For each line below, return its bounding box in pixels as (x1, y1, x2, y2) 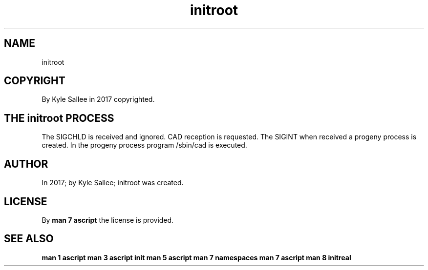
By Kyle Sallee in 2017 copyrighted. (42, 95, 155, 104)
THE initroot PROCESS (4, 112, 114, 124)
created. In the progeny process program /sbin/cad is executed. (42, 141, 247, 150)
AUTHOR (4, 157, 48, 170)
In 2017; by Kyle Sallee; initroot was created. (42, 178, 184, 187)
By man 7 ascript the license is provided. (42, 215, 174, 224)
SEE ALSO (4, 232, 54, 245)
